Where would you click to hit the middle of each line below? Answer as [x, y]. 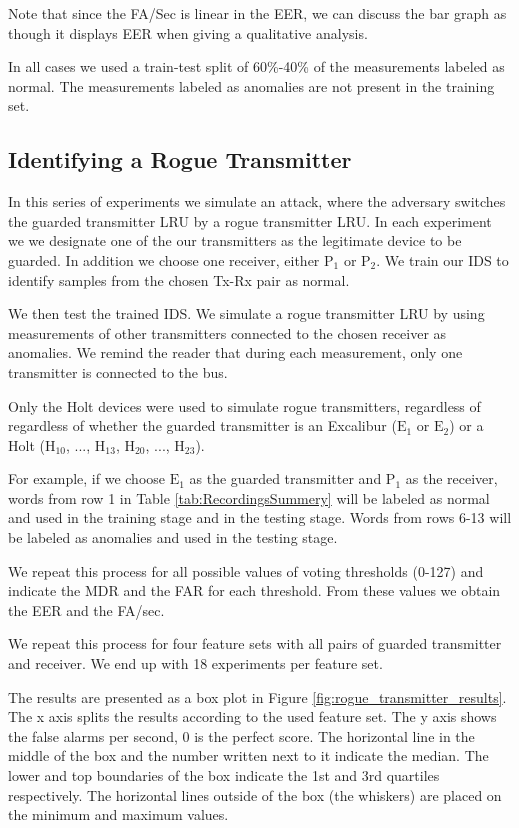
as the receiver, [451, 478]
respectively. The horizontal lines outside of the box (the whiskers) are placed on [255, 794]
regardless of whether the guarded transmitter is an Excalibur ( [202, 425]
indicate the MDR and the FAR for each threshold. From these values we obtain [254, 590]
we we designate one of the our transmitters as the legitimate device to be [235, 240]
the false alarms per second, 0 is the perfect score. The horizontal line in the [241, 735]
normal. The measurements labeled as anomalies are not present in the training [251, 85]
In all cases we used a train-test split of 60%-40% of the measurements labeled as [256, 66]
